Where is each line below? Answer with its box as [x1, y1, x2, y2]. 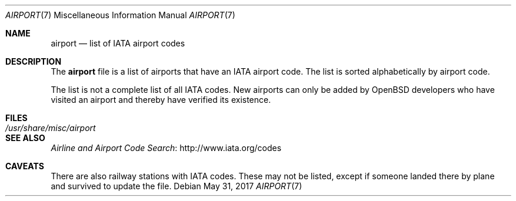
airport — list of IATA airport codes [51, 38, 185, 48]
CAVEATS [5, 161, 44, 171]
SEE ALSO [5, 133, 45, 143]
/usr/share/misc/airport [5, 123, 96, 133]
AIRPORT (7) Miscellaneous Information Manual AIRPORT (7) [5, 10, 235, 20]
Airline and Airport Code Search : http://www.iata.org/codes [51, 143, 282, 153]
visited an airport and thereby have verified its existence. [51, 95, 271, 105]
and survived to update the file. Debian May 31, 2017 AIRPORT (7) [51, 181, 302, 191]
